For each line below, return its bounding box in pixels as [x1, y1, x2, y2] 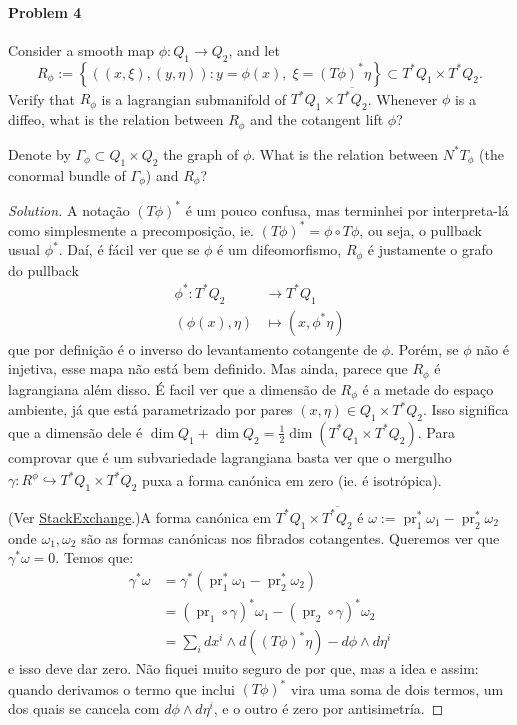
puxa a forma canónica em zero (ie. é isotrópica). [141, 469, 442, 490]
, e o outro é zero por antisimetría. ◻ [213, 698, 444, 719]
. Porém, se [390, 338, 459, 359]
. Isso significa [423, 399, 509, 420]
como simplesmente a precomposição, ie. [8, 219, 254, 240]
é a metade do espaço [362, 378, 494, 399]
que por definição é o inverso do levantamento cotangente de [8, 338, 378, 359]
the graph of [163, 143, 239, 164]
